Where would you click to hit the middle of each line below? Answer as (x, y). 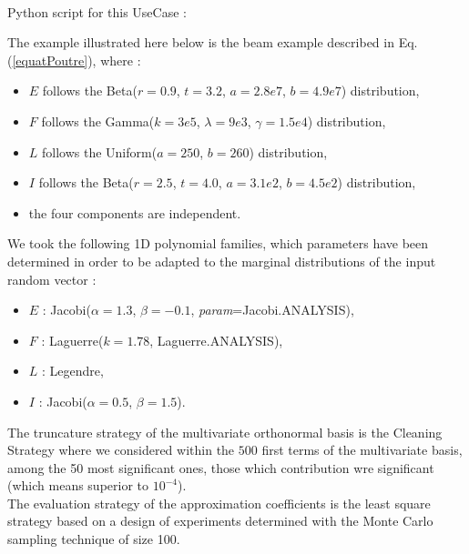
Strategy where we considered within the (121, 450)
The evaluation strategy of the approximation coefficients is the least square (219, 503)
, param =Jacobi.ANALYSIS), (272, 310)
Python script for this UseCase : (97, 11)
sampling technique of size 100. (94, 539)
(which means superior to (78, 485)
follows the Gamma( (98, 121)
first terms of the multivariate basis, (362, 450)
